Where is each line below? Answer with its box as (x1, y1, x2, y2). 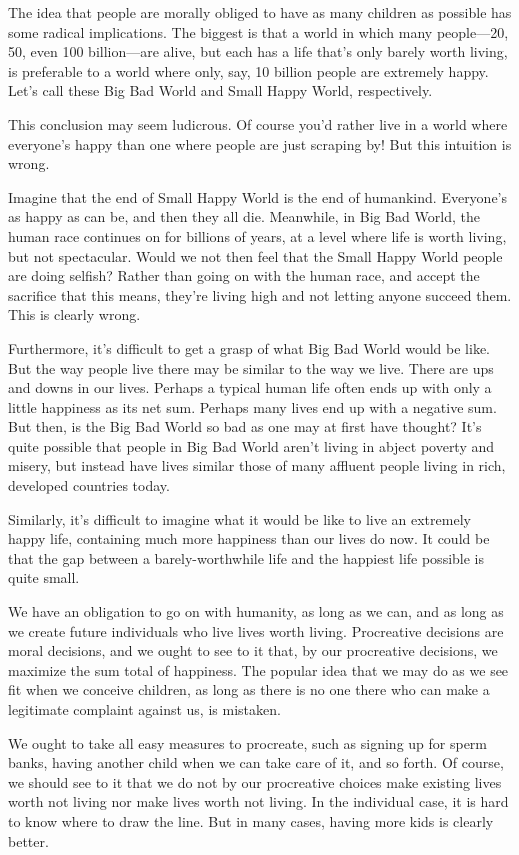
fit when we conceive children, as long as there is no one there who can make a (8, 679, 490, 700)
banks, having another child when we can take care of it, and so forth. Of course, (8, 752, 504, 773)
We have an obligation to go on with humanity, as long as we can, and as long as (8, 601, 504, 622)
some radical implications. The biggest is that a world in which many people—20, (8, 21, 509, 42)
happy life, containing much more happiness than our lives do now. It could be (8, 528, 490, 549)
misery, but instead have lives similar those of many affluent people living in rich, (8, 455, 506, 476)
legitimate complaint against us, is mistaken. (8, 699, 281, 719)
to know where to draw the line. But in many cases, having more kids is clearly (8, 810, 494, 831)
